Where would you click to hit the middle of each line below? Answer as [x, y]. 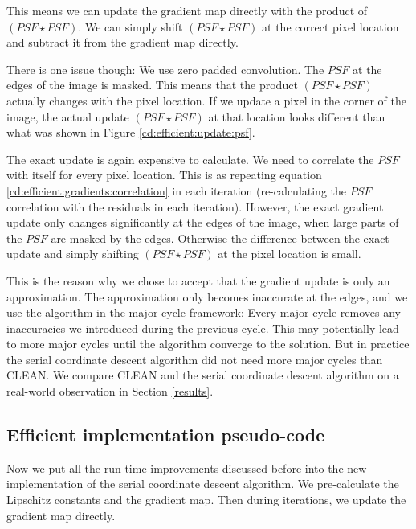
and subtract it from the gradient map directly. [122, 42]
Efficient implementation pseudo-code [166, 435]
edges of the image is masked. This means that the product [152, 85]
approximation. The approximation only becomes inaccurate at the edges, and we [207, 296]
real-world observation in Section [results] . [110, 391]
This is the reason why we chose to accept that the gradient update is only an [198, 280]
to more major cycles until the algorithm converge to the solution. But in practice [208, 344]
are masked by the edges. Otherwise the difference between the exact [220, 238]
